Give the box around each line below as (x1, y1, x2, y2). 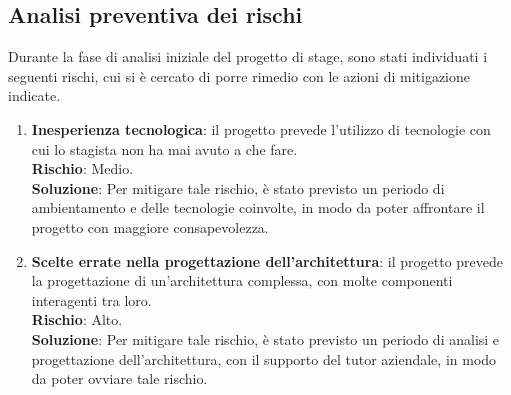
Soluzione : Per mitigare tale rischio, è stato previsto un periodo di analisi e (31, 328, 500, 349)
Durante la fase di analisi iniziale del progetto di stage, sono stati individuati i (8, 46, 488, 67)
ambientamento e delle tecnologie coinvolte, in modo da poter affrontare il (31, 197, 485, 218)
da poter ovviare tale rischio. (31, 368, 208, 389)
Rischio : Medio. (31, 158, 134, 179)
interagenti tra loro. (31, 289, 152, 310)
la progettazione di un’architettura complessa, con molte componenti (31, 270, 453, 291)
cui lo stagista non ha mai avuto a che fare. (31, 138, 298, 159)
